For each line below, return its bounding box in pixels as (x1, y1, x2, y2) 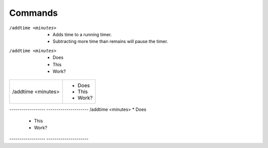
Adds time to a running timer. (53, 31, 112, 37)
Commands (9, 7, 58, 18)
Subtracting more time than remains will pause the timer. (53, 39, 168, 45)
